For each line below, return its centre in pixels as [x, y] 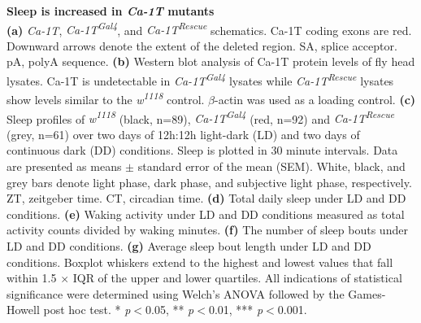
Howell [23, 310]
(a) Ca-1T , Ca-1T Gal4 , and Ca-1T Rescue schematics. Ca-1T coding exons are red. [209, 28]
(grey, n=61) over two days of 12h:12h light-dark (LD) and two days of [183, 134]
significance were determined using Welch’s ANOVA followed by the [176, 293]
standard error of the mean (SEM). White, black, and [271, 166]
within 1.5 [32, 278]
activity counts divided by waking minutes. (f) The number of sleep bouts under [207, 230]
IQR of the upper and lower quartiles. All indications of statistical [237, 278]
